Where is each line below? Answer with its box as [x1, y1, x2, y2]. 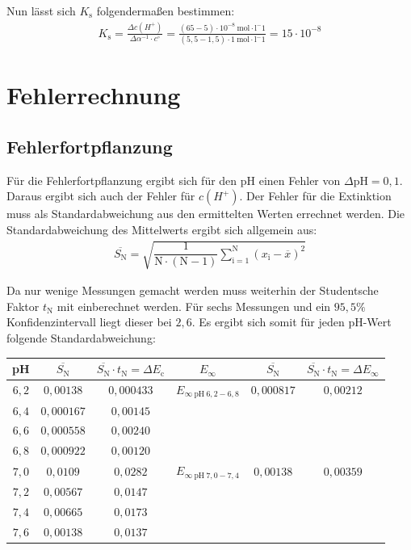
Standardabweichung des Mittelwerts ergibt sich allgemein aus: [6, 221, 317, 238]
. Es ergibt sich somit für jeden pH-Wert [191, 313, 392, 330]
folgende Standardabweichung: [6, 329, 156, 346]
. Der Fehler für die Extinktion [239, 187, 392, 204]
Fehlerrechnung [6, 78, 181, 111]
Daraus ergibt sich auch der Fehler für [6, 187, 195, 204]
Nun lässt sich [6, 2, 76, 19]
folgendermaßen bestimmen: [96, 2, 235, 19]
